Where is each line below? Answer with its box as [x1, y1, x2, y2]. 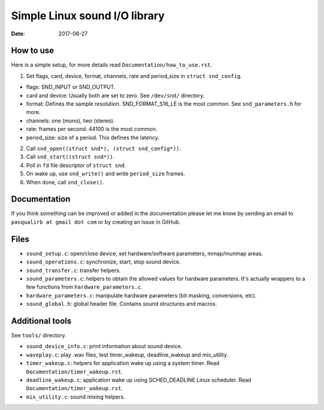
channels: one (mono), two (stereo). [26, 117, 115, 124]
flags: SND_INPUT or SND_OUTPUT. [26, 83, 116, 91]
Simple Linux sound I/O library [11, 9, 165, 22]
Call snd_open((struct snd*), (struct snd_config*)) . [26, 145, 181, 152]
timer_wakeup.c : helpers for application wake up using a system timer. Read [26, 360, 220, 367]
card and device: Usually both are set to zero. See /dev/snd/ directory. [26, 92, 205, 99]
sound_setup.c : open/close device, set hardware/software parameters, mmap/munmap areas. [26, 250, 263, 257]
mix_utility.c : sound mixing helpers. [26, 393, 125, 400]
